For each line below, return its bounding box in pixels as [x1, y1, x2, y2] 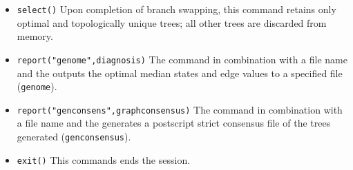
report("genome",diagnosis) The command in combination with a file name [17, 52, 347, 66]
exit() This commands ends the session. [17, 152, 191, 167]
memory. [17, 29, 53, 43]
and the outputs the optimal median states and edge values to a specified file [17, 65, 343, 80]
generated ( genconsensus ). [17, 129, 131, 143]
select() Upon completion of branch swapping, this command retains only [17, 2, 336, 16]
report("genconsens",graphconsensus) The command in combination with [17, 102, 343, 116]
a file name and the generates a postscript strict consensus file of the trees [17, 116, 331, 130]
